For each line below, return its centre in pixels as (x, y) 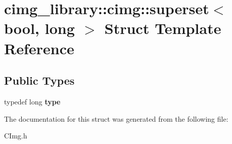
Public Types (40, 80)
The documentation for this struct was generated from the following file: (116, 118)
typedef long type (32, 101)
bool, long (40, 28)
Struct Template (163, 28)
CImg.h (16, 136)
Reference (39, 48)
